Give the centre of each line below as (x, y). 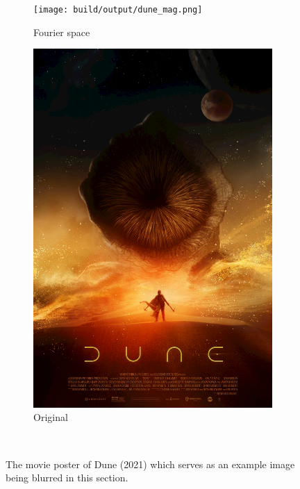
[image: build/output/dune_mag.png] (118, 10)
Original (51, 417)
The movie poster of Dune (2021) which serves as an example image (150, 464)
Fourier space (62, 32)
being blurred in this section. (67, 478)
